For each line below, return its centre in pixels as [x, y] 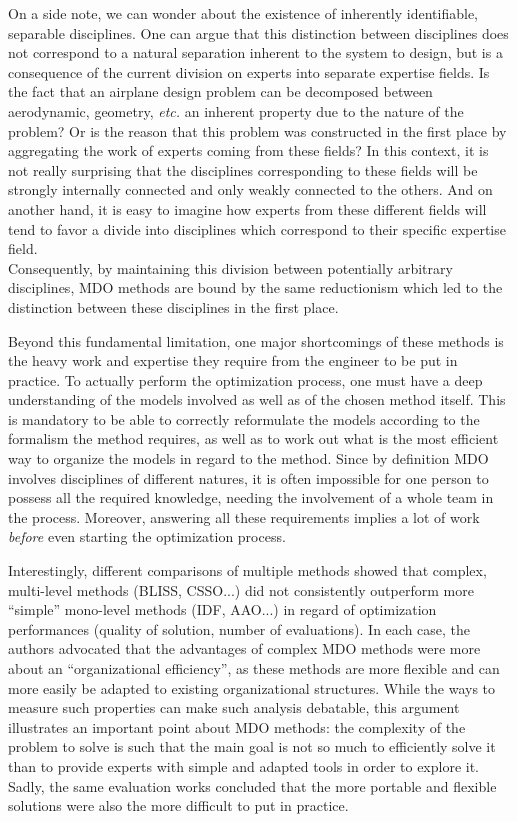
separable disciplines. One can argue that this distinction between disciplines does [258, 32]
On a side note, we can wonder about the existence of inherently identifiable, [243, 13]
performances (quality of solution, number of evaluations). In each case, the [239, 628]
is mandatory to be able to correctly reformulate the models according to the [244, 418]
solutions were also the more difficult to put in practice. [178, 805]
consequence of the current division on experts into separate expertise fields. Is [249, 71]
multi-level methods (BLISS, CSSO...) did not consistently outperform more [241, 589]
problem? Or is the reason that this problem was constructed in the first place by [257, 130]
